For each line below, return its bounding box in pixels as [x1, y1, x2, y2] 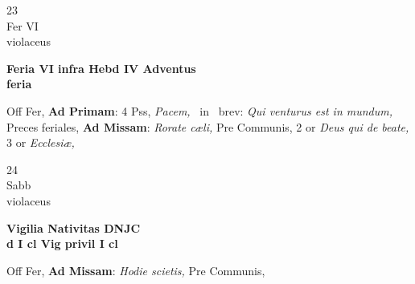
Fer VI [6, 17, 39, 34]
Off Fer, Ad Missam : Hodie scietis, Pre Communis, [6, 262, 265, 278]
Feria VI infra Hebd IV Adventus [6, 59, 196, 76]
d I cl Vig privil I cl [6, 235, 118, 252]
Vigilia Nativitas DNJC [6, 219, 141, 236]
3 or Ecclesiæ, [6, 134, 75, 151]
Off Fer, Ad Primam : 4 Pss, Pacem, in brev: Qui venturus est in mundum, [6, 102, 393, 119]
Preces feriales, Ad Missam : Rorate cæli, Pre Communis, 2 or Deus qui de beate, [6, 118, 409, 135]
